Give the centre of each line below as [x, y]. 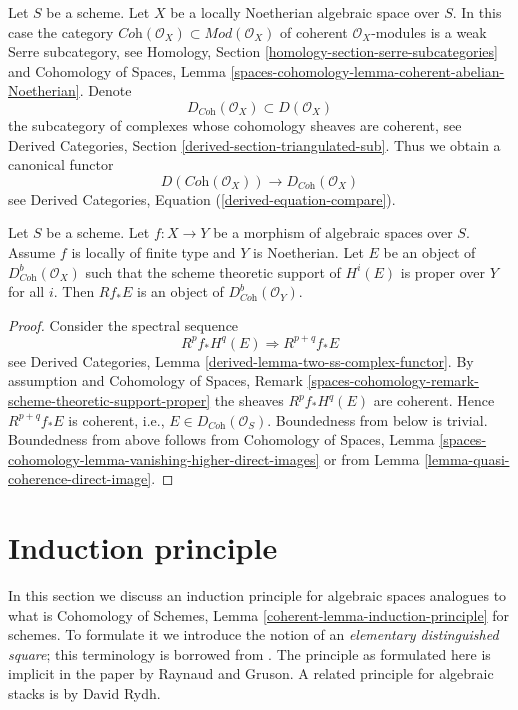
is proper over [442, 271]
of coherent [314, 31]
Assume [32, 251]
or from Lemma [372, 458]
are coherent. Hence [434, 400]
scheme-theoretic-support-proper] [109, 400]
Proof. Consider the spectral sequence [123, 324]
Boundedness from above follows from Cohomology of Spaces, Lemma [221, 439]
